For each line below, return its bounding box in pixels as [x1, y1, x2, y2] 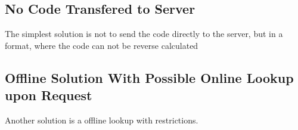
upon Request [5, 86, 92, 104]
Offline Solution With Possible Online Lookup [5, 68, 294, 86]
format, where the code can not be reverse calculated [5, 39, 198, 51]
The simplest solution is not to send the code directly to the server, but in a [5, 27, 283, 40]
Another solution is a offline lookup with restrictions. [5, 113, 198, 126]
